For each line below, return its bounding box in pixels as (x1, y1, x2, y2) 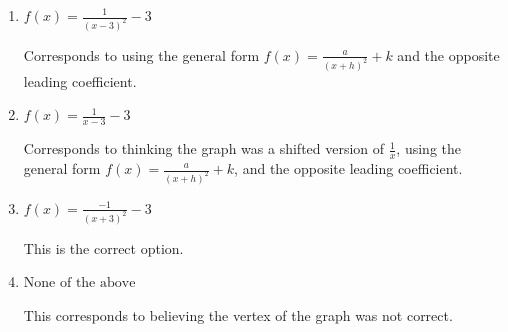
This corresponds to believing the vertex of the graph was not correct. (23, 304, 453, 325)
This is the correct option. (23, 237, 184, 258)
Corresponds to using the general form (23, 44, 260, 65)
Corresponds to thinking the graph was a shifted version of (23, 138, 385, 159)
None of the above (23, 276, 136, 291)
